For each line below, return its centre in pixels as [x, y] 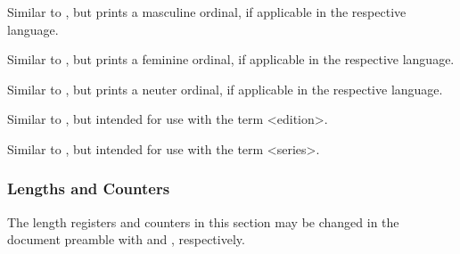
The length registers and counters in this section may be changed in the [203, 221]
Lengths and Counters [89, 188]
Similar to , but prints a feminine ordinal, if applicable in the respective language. [231, 59]
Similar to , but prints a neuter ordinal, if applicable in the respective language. [225, 89]
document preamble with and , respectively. [126, 239]
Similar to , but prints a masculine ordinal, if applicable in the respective [207, 12]
